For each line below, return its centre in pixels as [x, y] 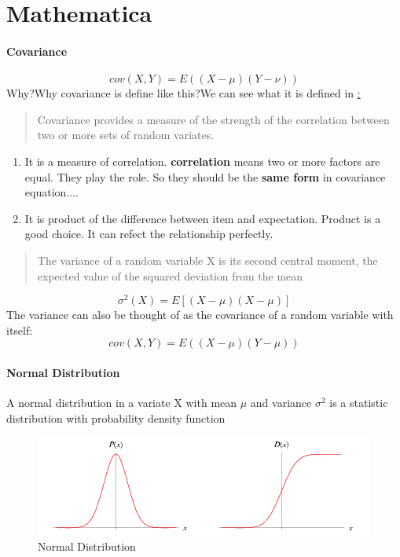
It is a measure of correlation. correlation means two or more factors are [202, 161]
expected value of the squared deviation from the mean [170, 275]
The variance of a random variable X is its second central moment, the [207, 260]
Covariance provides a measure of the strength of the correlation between [213, 119]
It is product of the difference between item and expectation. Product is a [203, 218]
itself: [20, 330]
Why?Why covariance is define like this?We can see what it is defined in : [183, 93]
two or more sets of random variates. [126, 135]
